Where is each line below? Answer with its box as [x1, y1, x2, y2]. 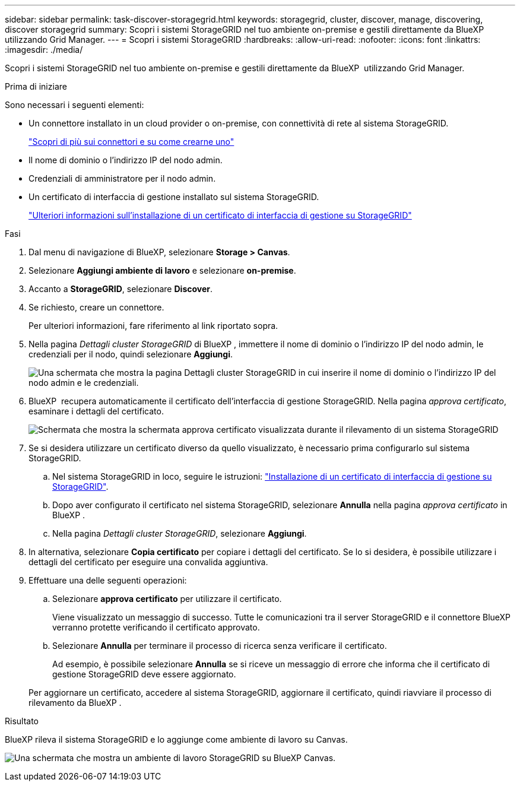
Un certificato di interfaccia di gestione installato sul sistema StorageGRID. [28, 192, 319, 202]
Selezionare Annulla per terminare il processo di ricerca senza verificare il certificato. [52, 641, 387, 651]
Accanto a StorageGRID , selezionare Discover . [28, 284, 213, 294]
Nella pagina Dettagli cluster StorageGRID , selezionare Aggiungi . [52, 528, 307, 538]
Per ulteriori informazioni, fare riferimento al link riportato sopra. [28, 321, 278, 331]
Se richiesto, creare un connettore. [28, 302, 164, 312]
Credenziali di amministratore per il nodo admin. [28, 173, 216, 183]
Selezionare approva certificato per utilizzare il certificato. [52, 594, 282, 604]
